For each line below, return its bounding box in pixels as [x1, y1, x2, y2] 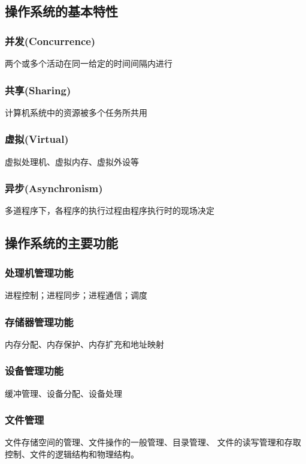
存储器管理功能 [5, 314, 74, 329]
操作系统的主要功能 [5, 234, 118, 252]
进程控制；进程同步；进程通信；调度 [5, 289, 147, 301]
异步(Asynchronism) [5, 181, 103, 196]
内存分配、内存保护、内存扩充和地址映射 [5, 337, 164, 350]
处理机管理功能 [5, 265, 74, 280]
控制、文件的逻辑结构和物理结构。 [5, 448, 139, 460]
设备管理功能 [5, 363, 64, 378]
